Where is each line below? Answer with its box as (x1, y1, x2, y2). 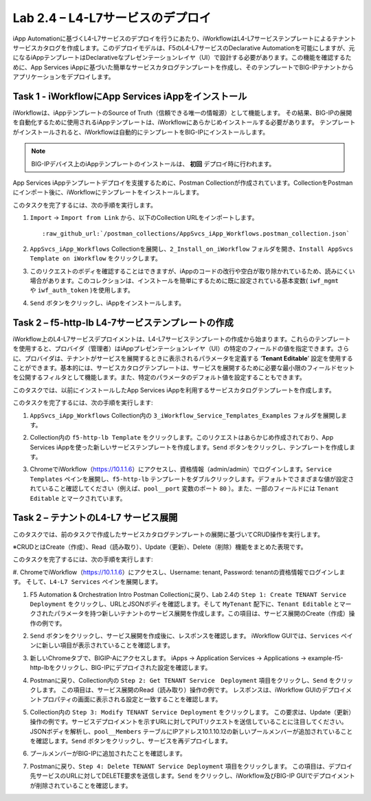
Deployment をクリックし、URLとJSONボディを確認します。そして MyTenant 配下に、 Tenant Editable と (30, 600, 340, 608)
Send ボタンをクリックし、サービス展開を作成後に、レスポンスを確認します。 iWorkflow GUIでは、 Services (30, 632, 339, 640)
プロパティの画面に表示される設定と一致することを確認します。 (41, 695, 222, 703)
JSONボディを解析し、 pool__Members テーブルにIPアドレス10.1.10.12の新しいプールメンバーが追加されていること (30, 727, 353, 735)
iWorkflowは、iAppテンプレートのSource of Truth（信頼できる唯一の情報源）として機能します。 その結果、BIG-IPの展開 (12, 109, 352, 117)
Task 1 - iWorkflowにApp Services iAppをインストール (12, 90, 247, 102)
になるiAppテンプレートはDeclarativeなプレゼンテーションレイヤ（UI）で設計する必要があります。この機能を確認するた (12, 54, 352, 62)
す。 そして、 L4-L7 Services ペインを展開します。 (12, 578, 161, 586)
